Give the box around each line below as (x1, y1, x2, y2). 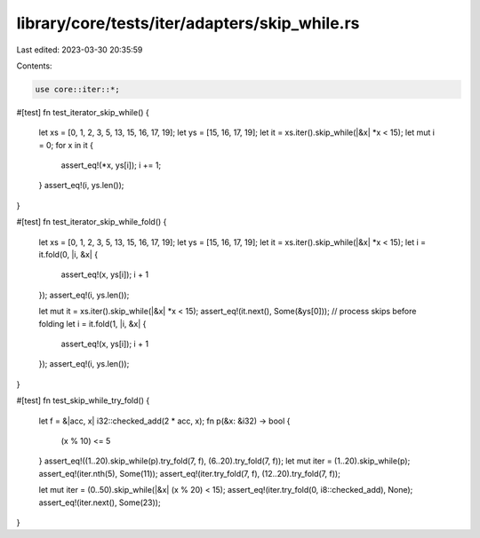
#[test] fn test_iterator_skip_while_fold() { (16, 217, 167, 227)
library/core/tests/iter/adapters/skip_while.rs (16, 13, 360, 33)
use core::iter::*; (35, 84, 120, 94)
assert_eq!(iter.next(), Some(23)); (38, 497, 161, 508)
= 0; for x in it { (38, 139, 93, 150)
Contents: (16, 60, 52, 71)
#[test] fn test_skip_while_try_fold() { (16, 395, 150, 406)
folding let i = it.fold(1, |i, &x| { (38, 318, 147, 328)
